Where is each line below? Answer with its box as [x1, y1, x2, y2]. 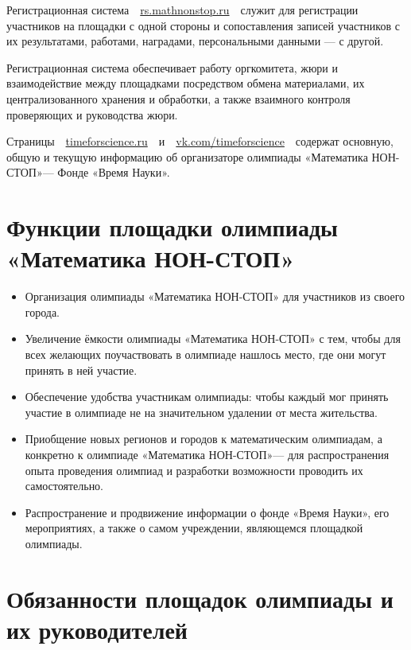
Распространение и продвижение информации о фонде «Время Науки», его [25, 504, 390, 520]
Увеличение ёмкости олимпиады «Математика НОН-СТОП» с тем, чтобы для [25, 330, 401, 347]
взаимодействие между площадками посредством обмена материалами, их [6, 75, 365, 91]
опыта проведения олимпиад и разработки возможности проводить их [25, 461, 363, 478]
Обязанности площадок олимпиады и [6, 582, 394, 614]
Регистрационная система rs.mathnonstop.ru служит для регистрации [6, 2, 359, 18]
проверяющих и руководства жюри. [6, 106, 178, 123]
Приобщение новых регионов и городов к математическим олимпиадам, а [25, 430, 382, 447]
